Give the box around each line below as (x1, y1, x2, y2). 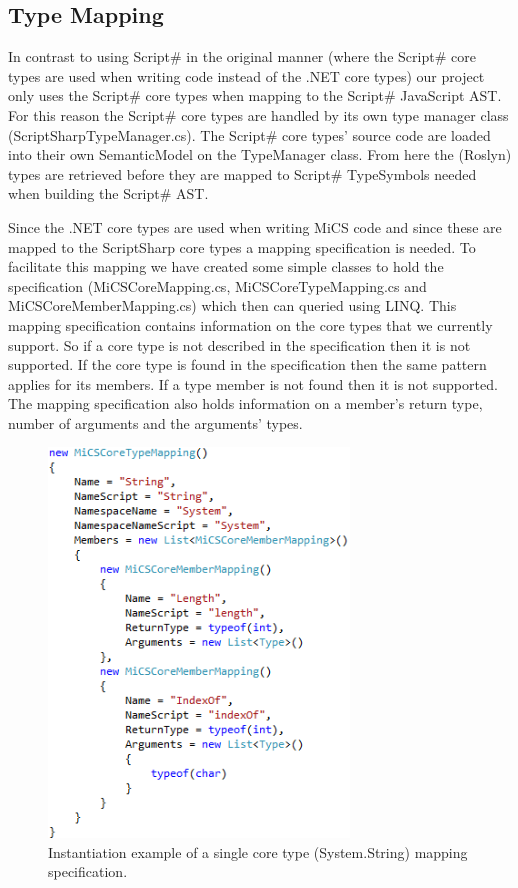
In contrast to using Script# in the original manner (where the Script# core (8, 46, 476, 67)
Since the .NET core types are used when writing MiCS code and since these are (8, 216, 502, 237)
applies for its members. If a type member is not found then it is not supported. (8, 373, 498, 394)
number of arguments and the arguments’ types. (8, 412, 303, 433)
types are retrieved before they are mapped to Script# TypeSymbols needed (8, 163, 477, 184)
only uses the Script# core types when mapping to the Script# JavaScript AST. (8, 85, 502, 106)
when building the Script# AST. (8, 183, 209, 204)
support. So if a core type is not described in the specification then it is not (8, 334, 471, 355)
